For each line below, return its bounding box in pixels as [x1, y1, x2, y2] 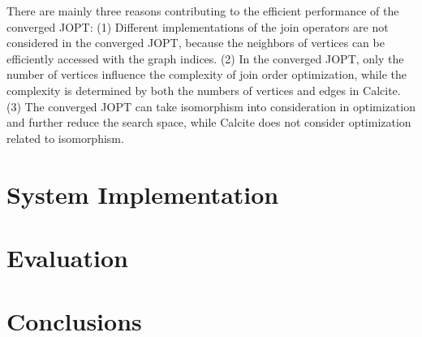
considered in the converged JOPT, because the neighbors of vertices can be [6, 34, 385, 51]
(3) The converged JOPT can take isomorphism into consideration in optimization [6, 97, 416, 114]
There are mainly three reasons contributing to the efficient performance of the [6, 2, 399, 19]
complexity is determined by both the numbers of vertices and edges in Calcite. [6, 81, 401, 98]
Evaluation [6, 240, 128, 274]
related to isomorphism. [6, 129, 124, 146]
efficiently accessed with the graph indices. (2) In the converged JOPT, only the [6, 50, 404, 67]
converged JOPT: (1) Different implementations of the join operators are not [6, 18, 389, 35]
